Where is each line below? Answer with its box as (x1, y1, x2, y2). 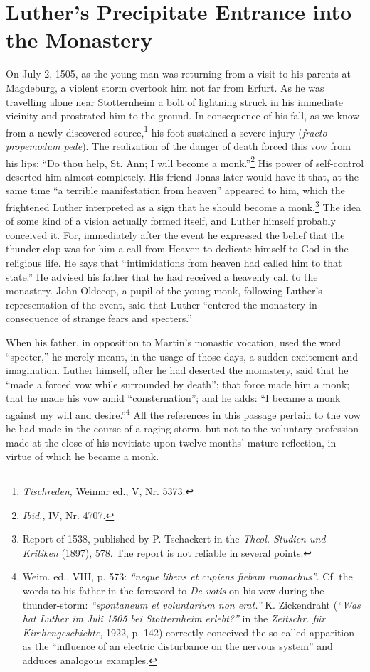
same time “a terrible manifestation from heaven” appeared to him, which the (6, 183, 345, 198)
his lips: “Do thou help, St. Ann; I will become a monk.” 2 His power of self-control (6, 153, 364, 170)
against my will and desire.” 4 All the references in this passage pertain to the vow (6, 405, 361, 422)
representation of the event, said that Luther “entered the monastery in (6, 297, 317, 311)
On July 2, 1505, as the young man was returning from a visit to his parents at (6, 66, 351, 81)
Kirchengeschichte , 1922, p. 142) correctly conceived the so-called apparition (22, 624, 355, 639)
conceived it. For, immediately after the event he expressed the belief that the (6, 227, 345, 242)
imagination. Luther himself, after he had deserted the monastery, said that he (6, 363, 349, 378)
